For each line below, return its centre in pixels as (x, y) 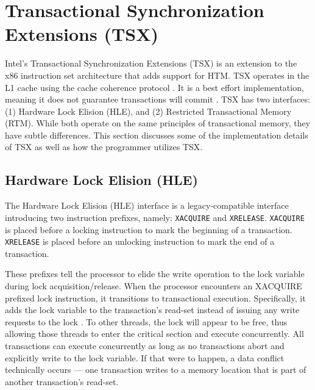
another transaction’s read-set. (62, 381)
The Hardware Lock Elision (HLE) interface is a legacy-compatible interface (147, 205)
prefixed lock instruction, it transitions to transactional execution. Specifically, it (155, 298)
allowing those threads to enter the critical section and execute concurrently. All (154, 334)
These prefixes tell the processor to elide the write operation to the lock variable (155, 274)
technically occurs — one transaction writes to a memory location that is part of (156, 370)
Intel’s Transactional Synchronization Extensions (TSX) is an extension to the (151, 63)
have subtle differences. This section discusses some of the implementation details (157, 135)
